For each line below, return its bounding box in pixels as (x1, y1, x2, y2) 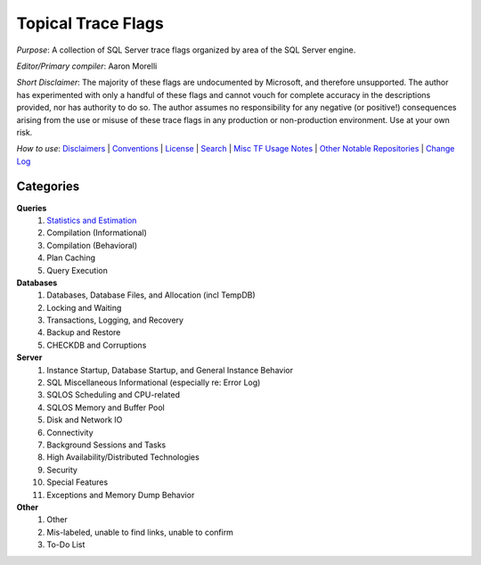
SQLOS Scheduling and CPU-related (46, 389, 180, 400)
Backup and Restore (46, 327, 121, 338)
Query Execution (46, 265, 109, 275)
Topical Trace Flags (16, 13, 164, 33)
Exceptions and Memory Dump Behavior (46, 489, 195, 500)
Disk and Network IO (46, 414, 123, 425)
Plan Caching (46, 252, 96, 263)
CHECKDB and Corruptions (46, 340, 147, 350)
